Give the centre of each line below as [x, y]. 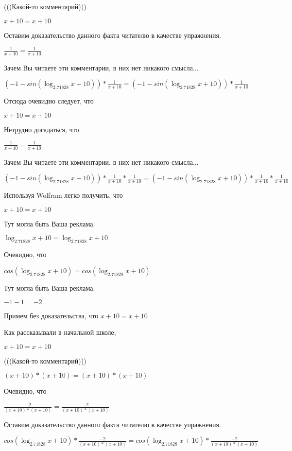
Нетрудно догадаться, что [42, 129]
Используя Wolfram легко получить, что [63, 195]
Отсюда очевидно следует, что [49, 101]
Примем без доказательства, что [51, 316]
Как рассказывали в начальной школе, [60, 332]
